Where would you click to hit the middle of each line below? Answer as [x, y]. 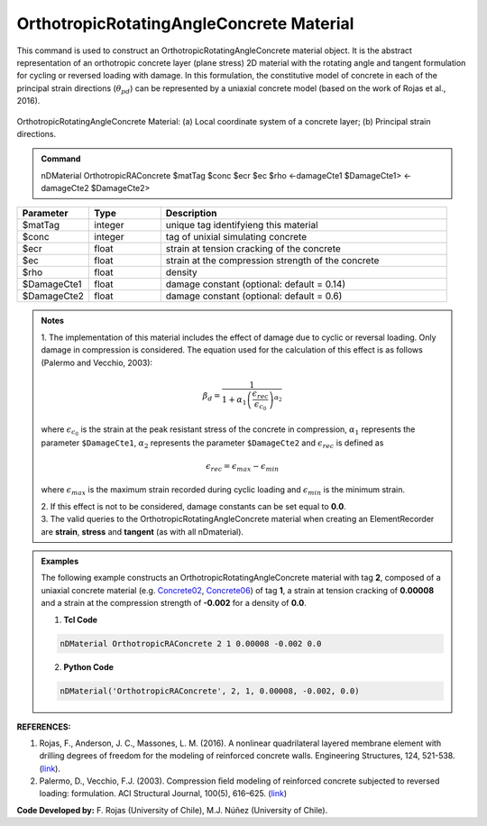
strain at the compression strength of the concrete [272, 261]
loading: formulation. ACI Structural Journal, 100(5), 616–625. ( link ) [163, 794]
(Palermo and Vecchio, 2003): [97, 363]
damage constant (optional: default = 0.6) [254, 296]
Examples [60, 561]
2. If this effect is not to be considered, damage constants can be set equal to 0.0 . [194, 506]
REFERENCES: [44, 727]
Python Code [89, 666]
